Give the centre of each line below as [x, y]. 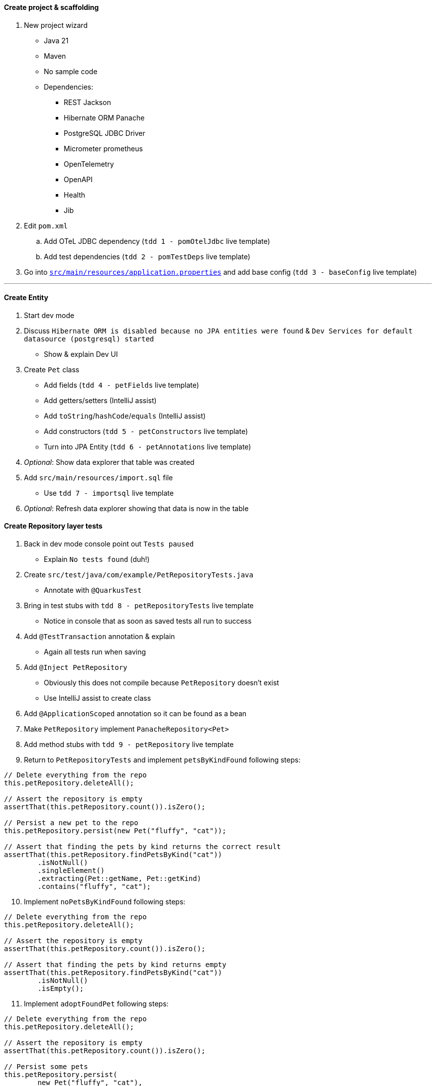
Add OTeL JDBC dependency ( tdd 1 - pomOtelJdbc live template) [157, 241]
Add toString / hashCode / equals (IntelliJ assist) [125, 416]
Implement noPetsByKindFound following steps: [105, 902]
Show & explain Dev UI [81, 354]
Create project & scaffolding [52, 7]
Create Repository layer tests [53, 526]
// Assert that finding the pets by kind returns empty [115, 965]
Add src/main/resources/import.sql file [99, 477]
